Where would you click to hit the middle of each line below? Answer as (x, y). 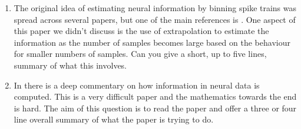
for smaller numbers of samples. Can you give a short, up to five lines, (140, 54)
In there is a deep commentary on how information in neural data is (137, 85)
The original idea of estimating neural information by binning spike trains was (155, 8)
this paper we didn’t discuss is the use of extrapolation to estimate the (141, 31)
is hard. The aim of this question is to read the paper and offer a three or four (155, 108)
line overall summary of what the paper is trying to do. (114, 119)
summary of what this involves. (70, 65)
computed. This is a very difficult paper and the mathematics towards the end (155, 96)
